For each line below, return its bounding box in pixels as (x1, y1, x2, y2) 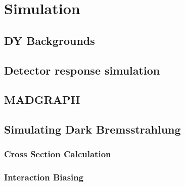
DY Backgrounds (4, 32, 95, 48)
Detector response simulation (4, 62, 160, 78)
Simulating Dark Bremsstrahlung (4, 121, 181, 137)
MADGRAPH (4, 92, 80, 107)
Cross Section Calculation (4, 148, 111, 160)
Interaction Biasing (4, 171, 84, 183)
